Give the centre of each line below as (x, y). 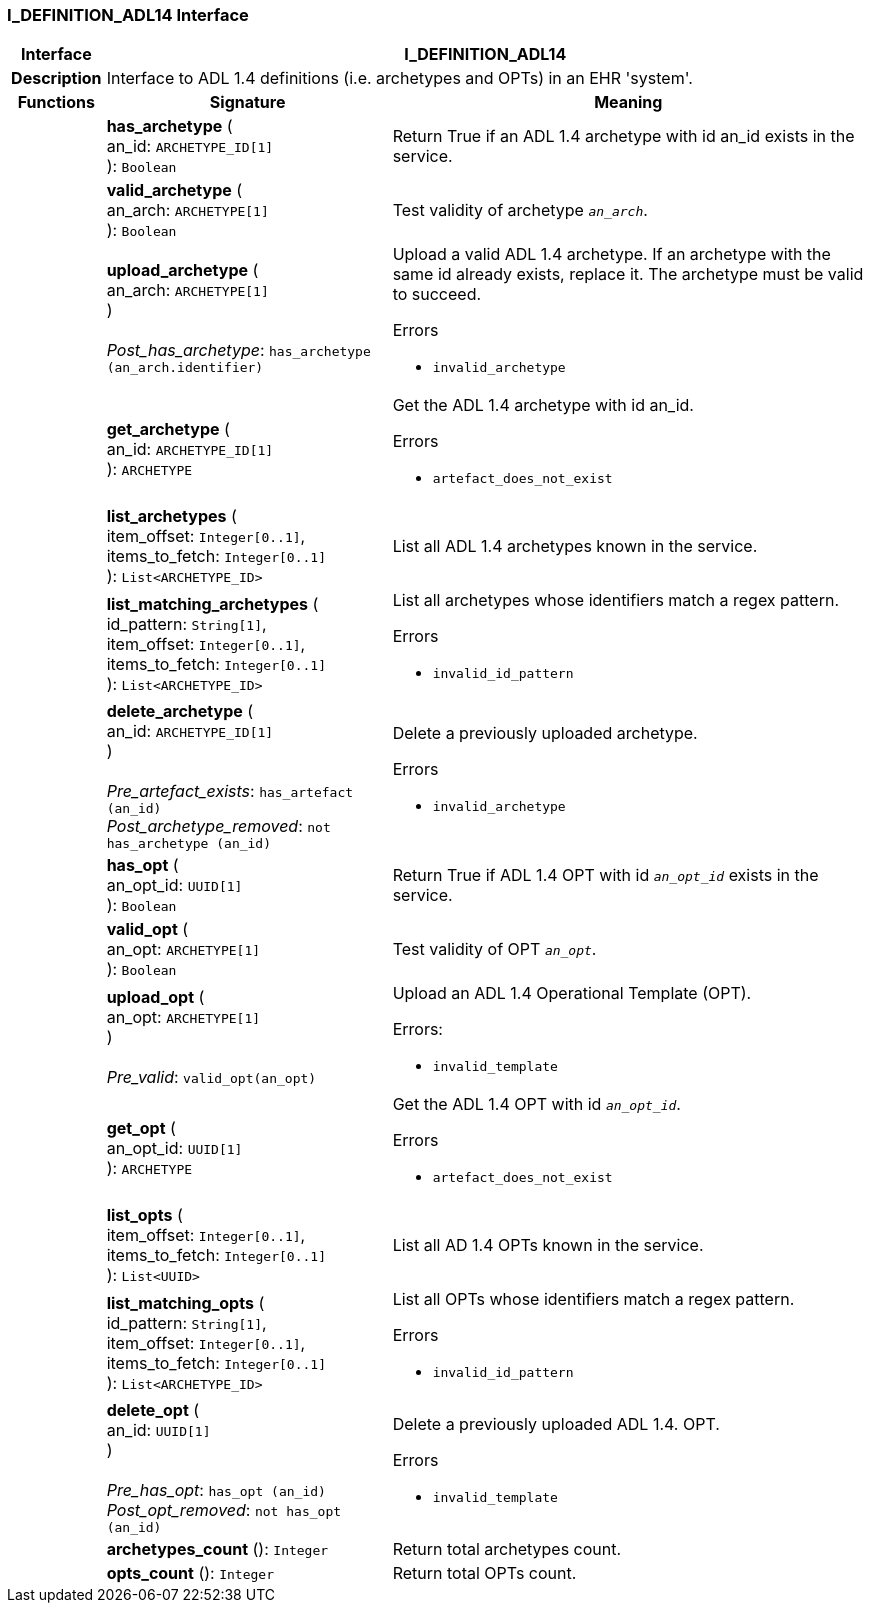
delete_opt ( (153, 1410)
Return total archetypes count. (507, 1549)
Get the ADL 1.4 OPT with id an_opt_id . (536, 1104)
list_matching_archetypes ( (212, 603)
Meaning (628, 102)
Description (56, 78)
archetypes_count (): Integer (217, 1549)
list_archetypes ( (171, 516)
